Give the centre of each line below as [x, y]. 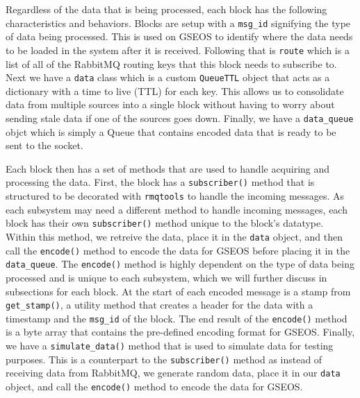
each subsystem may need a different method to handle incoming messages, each [177, 209]
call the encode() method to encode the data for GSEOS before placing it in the [178, 250]
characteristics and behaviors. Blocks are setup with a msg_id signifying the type [178, 23]
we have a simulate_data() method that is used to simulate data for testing [170, 345]
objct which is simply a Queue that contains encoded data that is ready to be [171, 131]
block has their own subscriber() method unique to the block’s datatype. [165, 223]
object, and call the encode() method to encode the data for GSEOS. [154, 386]
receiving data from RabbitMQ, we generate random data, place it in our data [173, 373]
